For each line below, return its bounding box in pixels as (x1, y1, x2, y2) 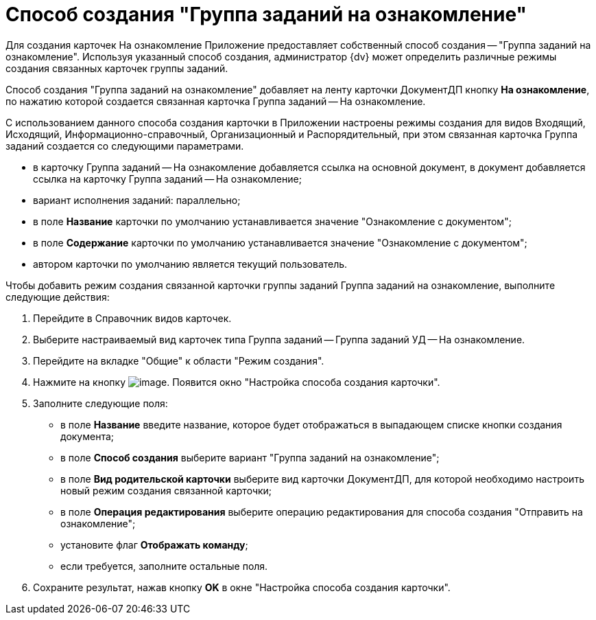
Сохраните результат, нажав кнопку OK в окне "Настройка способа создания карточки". (33, 581, 451, 593)
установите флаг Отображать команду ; (60, 538, 248, 551)
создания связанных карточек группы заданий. (5, 62, 228, 74)
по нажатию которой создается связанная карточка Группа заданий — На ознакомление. (5, 95, 426, 107)
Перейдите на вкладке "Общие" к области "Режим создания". (33, 354, 324, 367)
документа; (60, 430, 115, 442)
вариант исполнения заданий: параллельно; (33, 194, 241, 206)
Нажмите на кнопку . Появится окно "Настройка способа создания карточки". (33, 376, 440, 388)
